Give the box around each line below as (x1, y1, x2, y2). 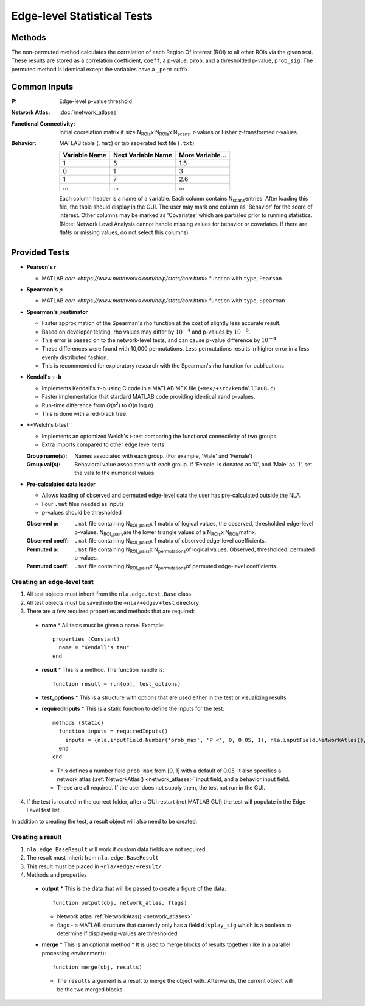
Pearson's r (26, 263, 57, 271)
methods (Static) (52, 719, 104, 726)
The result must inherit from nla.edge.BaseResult (26, 854, 159, 862)
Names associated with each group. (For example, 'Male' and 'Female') (74, 452, 253, 460)
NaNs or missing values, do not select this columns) (59, 229, 189, 236)
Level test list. (26, 807, 61, 814)
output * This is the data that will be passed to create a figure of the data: (41, 885, 226, 893)
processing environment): (41, 949, 106, 957)
